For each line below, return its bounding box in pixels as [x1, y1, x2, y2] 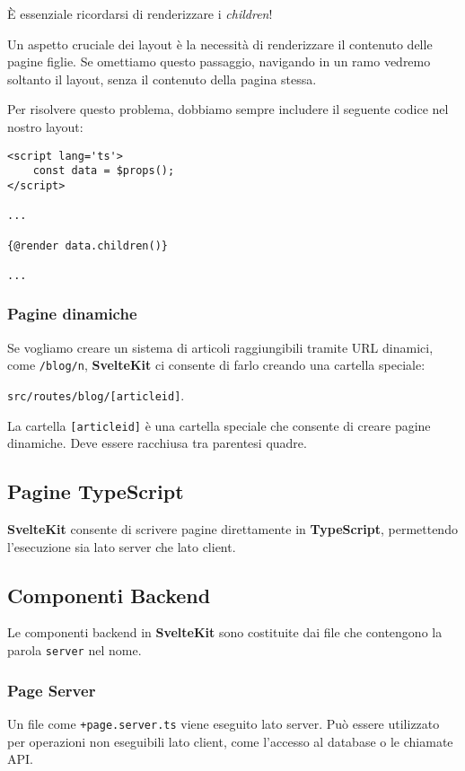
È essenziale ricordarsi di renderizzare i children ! [7, 4, 273, 22]
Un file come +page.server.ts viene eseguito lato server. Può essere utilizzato [7, 714, 440, 732]
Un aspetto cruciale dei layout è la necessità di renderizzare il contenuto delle [7, 34, 433, 53]
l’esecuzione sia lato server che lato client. [7, 537, 236, 556]
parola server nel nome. [7, 641, 142, 660]
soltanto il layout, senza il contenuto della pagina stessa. [7, 69, 317, 88]
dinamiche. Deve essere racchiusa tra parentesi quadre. [7, 434, 307, 452]
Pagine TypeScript [7, 477, 184, 505]
